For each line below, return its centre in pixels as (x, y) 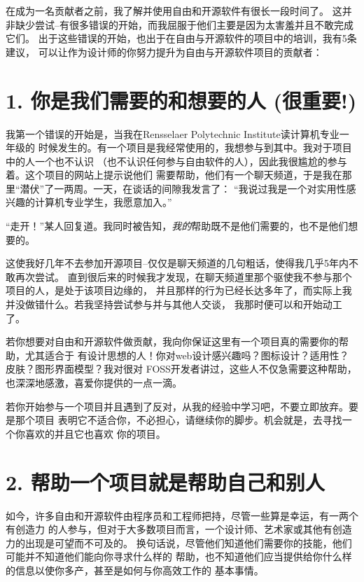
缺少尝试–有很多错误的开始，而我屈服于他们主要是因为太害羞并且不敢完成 (184, 24)
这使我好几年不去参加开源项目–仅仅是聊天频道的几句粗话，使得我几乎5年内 (177, 263)
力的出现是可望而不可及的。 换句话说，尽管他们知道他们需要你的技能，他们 (179, 542)
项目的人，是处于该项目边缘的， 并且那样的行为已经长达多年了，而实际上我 (179, 290)
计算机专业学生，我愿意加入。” (103, 202)
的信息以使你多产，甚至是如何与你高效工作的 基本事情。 (135, 570)
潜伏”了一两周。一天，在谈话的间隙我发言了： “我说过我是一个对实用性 (183, 188)
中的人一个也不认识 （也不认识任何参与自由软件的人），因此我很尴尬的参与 (176, 161)
